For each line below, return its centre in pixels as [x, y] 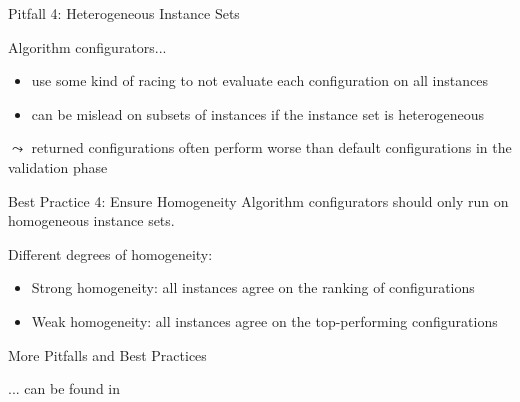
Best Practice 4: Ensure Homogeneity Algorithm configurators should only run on [258, 200]
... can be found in [64, 388]
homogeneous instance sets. [91, 220]
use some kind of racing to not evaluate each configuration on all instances [259, 80]
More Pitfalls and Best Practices [107, 354]
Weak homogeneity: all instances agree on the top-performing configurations [264, 320]
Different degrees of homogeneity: [110, 253]
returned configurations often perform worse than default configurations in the [271, 147]
